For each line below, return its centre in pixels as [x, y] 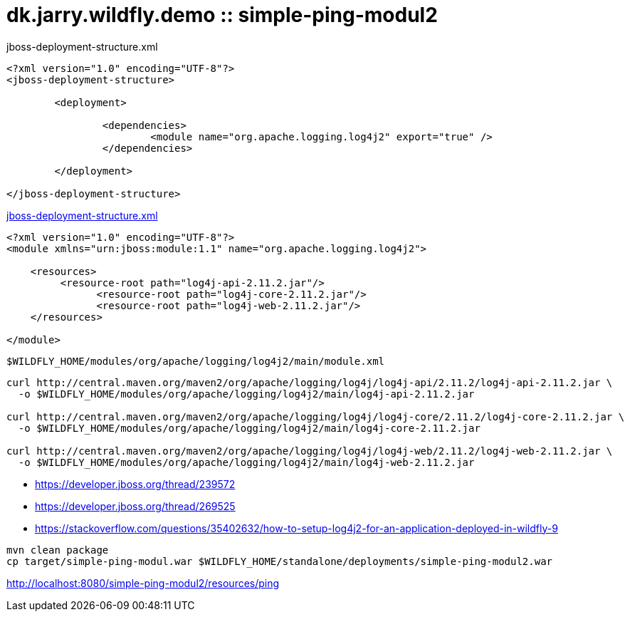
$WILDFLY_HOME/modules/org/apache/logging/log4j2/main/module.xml [196, 361]
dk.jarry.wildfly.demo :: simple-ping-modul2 [222, 15]
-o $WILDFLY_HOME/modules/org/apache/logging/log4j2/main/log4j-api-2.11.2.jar [246, 394]
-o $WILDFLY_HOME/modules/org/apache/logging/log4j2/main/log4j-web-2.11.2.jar [246, 462]
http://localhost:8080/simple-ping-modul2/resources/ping [143, 583]
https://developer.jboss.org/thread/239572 [135, 484]
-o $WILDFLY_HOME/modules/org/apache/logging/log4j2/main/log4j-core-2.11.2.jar [249, 428]
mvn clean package [58, 550]
